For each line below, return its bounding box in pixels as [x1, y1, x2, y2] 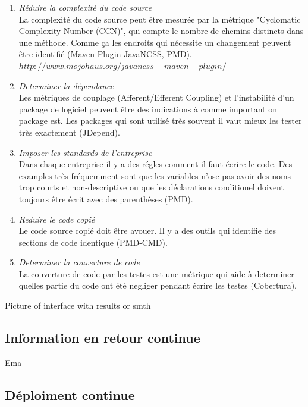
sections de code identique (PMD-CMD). [18, 236, 168, 248]
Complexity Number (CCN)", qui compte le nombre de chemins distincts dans [18, 24, 304, 37]
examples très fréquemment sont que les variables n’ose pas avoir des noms [18, 169, 291, 181]
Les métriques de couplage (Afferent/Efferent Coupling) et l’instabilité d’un [18, 91, 294, 104]
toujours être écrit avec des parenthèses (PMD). [18, 192, 193, 205]
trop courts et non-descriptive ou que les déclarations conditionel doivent [18, 181, 284, 193]
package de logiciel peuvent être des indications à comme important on [18, 102, 277, 115]
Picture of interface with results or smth [5, 299, 151, 312]
